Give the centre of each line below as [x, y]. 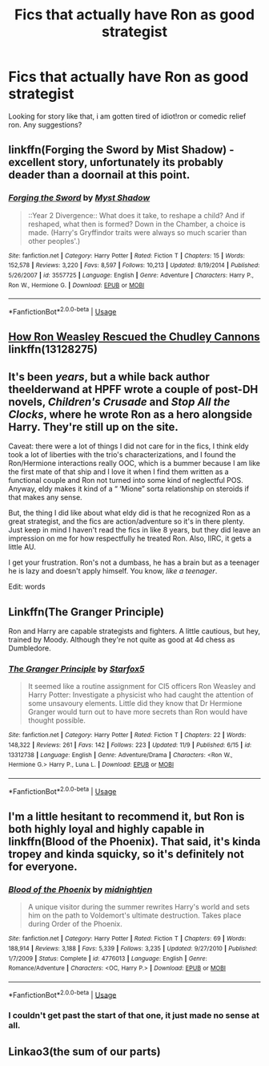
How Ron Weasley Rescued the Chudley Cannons [134, 337]
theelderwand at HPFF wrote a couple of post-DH [133, 389]
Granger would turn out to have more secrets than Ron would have [138, 712]
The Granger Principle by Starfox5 [76, 669]
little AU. [22, 547]
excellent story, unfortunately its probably [116, 162]
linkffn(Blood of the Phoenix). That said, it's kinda [134, 841]
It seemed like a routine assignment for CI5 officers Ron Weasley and [142, 687]
